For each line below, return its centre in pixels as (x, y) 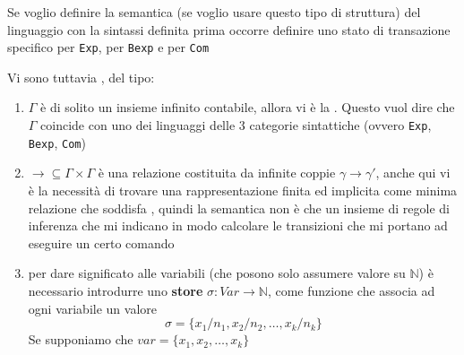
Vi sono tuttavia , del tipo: (81, 77)
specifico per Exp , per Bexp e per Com (108, 47)
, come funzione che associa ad (351, 290)
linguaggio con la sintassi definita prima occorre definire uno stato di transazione (229, 29)
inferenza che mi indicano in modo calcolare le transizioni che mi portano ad (238, 225)
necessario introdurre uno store (116, 290)
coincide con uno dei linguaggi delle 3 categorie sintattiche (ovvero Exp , (236, 125)
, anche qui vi (413, 173)
